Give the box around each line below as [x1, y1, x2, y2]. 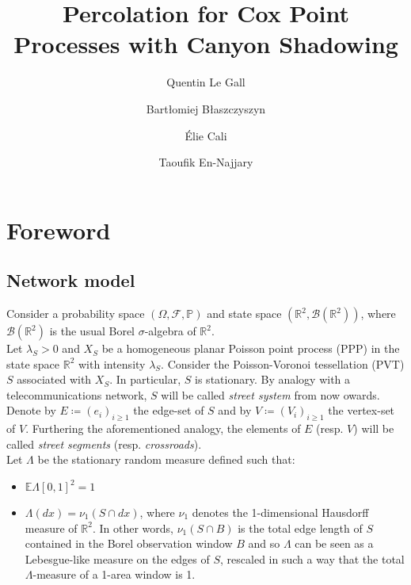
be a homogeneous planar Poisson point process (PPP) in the [101, 340, 400, 357]
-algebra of [144, 323, 196, 339]
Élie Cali [185, 127, 227, 143]
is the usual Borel [49, 323, 135, 339]
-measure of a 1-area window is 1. [32, 566, 196, 583]
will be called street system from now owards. [161, 386, 380, 403]
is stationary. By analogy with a [195, 371, 351, 388]
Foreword [6, 213, 111, 246]
